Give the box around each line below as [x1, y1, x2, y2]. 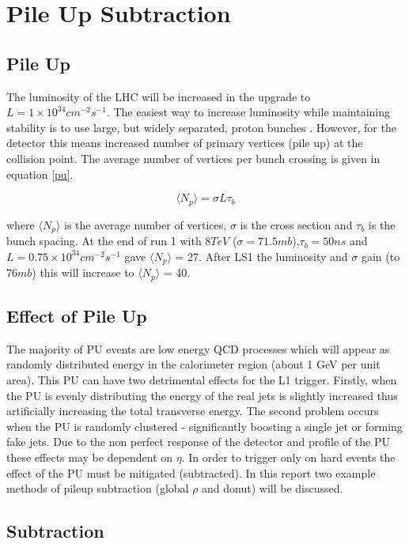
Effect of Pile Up [6, 303, 147, 327]
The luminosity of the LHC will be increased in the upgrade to [6, 88, 311, 104]
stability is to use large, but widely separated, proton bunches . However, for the [6, 119, 396, 135]
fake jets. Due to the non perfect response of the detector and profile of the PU [6, 433, 390, 450]
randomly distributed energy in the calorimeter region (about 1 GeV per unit [6, 356, 381, 372]
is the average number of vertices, [64, 216, 227, 232]
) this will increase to [32, 264, 134, 281]
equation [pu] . [6, 165, 74, 182]
